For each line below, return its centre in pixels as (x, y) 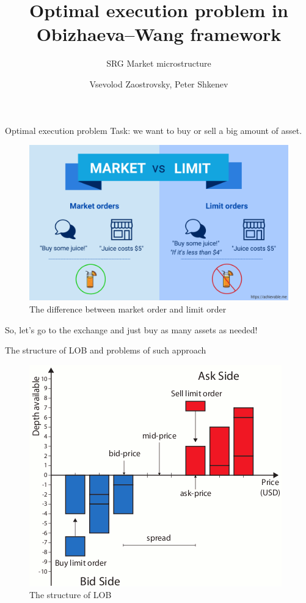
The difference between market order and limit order (128, 309)
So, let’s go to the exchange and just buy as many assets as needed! (131, 329)
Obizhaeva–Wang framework (159, 34)
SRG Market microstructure (159, 63)
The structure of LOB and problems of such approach (106, 350)
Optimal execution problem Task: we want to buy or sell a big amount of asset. (154, 130)
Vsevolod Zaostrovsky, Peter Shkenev (159, 83)
